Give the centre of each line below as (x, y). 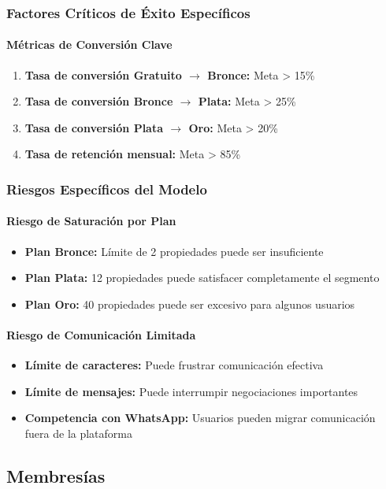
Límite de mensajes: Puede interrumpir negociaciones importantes (191, 391)
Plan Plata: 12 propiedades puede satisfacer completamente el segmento (202, 278)
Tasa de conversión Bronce (99, 101)
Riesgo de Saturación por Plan (91, 221)
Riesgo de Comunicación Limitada (101, 335)
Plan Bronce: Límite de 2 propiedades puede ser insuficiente (174, 251)
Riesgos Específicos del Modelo (107, 189)
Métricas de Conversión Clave (89, 44)
